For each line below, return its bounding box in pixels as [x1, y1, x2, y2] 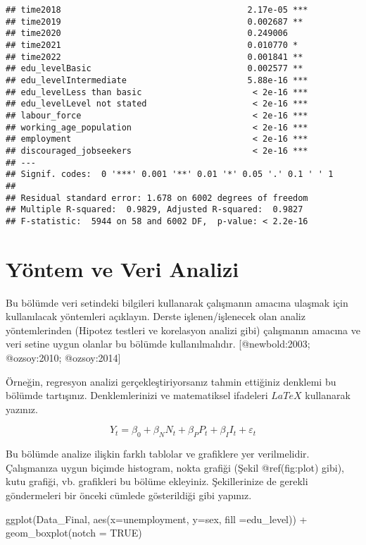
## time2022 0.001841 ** [6, 51, 303, 62]
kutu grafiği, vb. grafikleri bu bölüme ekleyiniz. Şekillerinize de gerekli [6, 474, 308, 489]
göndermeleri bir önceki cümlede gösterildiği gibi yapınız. [6, 487, 252, 502]
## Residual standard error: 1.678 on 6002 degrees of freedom [6, 192, 308, 203]
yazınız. [6, 401, 38, 416]
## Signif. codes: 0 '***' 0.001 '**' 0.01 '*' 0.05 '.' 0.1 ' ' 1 [6, 169, 334, 180]
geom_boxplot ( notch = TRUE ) [6, 525, 142, 540]
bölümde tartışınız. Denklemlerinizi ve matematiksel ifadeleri [6, 388, 268, 403]
